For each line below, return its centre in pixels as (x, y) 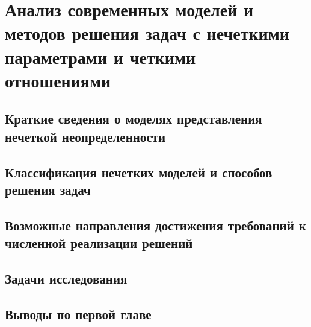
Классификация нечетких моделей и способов (139, 172)
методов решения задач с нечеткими (147, 33)
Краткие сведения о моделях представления (134, 119)
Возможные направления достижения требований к (155, 225)
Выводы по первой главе (78, 313)
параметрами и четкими (100, 56)
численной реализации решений (99, 243)
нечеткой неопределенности (85, 136)
